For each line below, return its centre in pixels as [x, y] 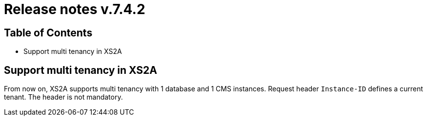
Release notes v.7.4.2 [75, 9]
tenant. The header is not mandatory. [63, 97]
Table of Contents [48, 33]
